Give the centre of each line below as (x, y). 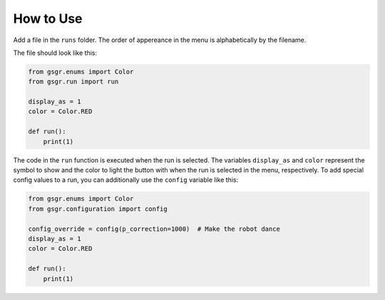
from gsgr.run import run (73, 82)
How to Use (48, 19)
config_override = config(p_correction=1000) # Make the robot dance (154, 229)
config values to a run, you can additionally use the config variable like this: (126, 180)
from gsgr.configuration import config (98, 209)
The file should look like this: (55, 53)
